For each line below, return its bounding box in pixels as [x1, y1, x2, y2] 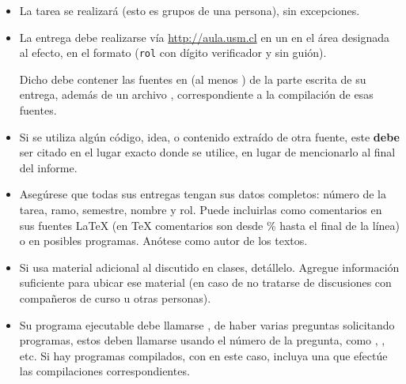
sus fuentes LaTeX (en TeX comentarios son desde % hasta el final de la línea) [19, 216, 400, 233]
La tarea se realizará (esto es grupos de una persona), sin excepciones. [19, 2, 360, 18]
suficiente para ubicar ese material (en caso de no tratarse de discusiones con [19, 274, 392, 291]
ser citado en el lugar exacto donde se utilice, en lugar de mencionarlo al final [19, 144, 396, 160]
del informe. [19, 159, 78, 175]
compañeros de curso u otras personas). [19, 289, 211, 306]
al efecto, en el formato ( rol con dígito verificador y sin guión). [19, 44, 327, 61]
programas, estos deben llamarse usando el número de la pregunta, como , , [19, 332, 385, 348]
